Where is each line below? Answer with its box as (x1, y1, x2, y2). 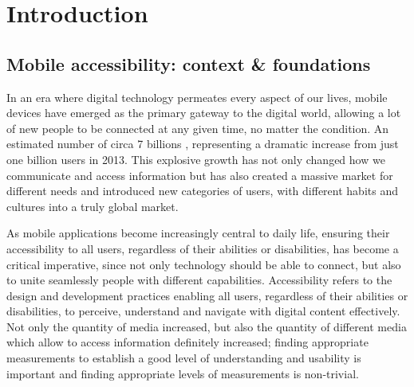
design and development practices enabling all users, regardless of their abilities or (6, 287, 408, 303)
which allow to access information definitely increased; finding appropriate (6, 334, 369, 350)
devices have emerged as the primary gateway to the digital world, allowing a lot (6, 104, 401, 121)
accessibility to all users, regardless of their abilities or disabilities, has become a (6, 240, 399, 256)
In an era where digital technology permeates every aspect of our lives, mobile (6, 88, 388, 105)
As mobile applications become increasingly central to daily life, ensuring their (6, 225, 390, 241)
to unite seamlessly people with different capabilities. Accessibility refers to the (6, 272, 392, 288)
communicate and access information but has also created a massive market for (6, 166, 393, 183)
